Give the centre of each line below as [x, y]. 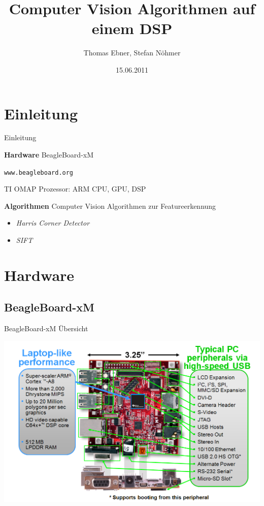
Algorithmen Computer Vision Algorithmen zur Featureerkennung [110, 205]
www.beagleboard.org [39, 172]
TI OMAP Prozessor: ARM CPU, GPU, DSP [75, 189]
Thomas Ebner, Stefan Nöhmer [132, 53]
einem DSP [132, 28]
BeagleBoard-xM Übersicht [46, 328]
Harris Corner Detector [53, 223]
